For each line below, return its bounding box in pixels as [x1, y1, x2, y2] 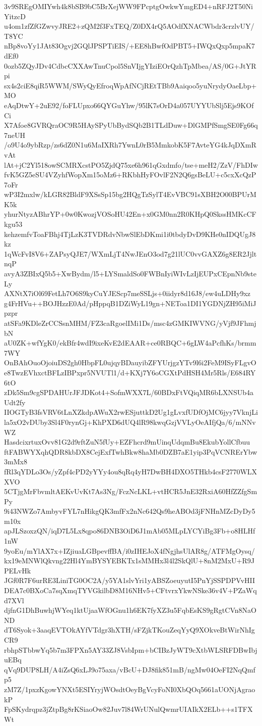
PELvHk [4, 565, 31, 575]
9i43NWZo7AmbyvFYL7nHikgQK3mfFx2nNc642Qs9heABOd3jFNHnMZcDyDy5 [4, 506, 255, 516]
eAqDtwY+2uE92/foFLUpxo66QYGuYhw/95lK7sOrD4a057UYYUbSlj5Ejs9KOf [4, 100, 254, 110]
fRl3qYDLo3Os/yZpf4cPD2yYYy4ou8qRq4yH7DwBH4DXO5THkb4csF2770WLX [4, 466, 257, 476]
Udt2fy [4, 397, 26, 407]
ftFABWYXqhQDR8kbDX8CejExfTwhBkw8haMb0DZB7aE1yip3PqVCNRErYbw [4, 446, 257, 457]
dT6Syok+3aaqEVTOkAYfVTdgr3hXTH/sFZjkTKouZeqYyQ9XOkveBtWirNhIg [4, 624, 255, 635]
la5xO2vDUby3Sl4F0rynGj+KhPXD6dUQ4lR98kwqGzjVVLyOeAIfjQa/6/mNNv [4, 416, 256, 427]
